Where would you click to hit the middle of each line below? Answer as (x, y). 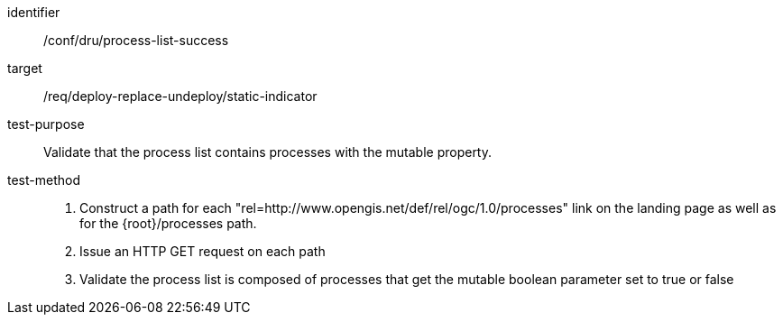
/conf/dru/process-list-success (136, 40)
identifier (34, 12)
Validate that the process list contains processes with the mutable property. (268, 152)
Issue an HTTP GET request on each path (203, 251)
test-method (44, 180)
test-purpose (46, 124)
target (25, 68)
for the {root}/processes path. (168, 223)
